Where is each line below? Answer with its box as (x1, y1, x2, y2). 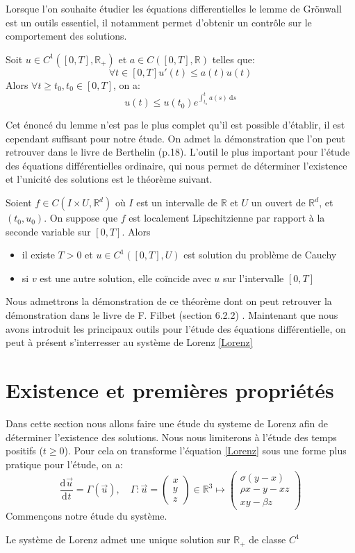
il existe (22, 247, 55, 262)
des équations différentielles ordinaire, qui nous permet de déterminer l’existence (6, 158, 347, 172)
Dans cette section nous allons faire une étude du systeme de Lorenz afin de (6, 415, 329, 430)
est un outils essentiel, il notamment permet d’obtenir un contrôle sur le (6, 15, 312, 29)
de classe (249, 532, 286, 547)
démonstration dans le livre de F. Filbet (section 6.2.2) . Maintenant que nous (6, 308, 338, 322)
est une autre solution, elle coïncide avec (40, 270, 211, 285)
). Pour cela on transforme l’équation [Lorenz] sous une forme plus (64, 443, 347, 458)
